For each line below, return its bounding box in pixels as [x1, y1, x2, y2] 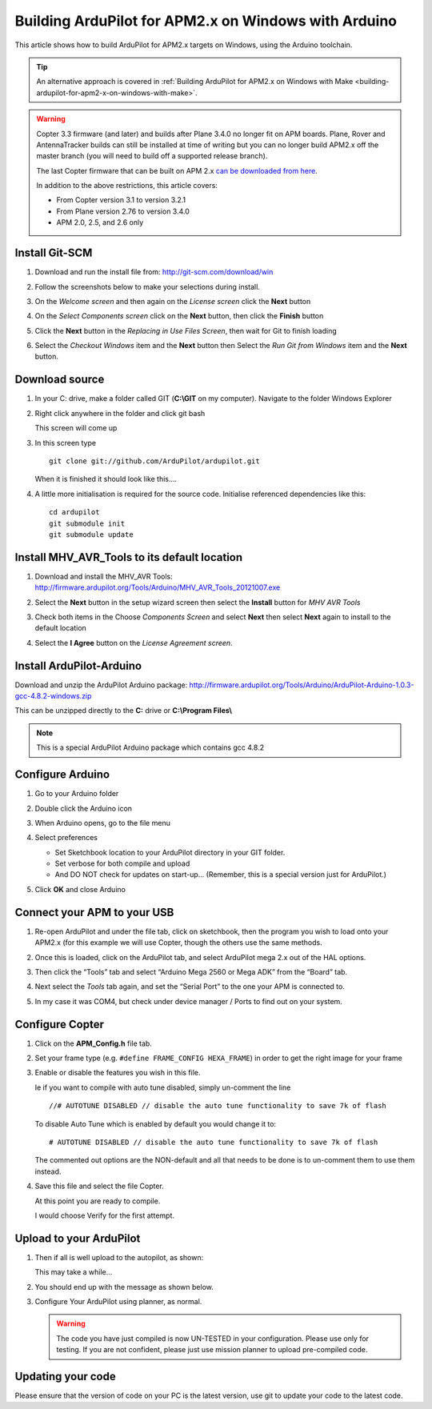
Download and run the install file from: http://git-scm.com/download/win [34, 267, 274, 277]
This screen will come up [34, 423, 118, 433]
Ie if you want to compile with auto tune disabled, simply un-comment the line [34, 1083, 291, 1092]
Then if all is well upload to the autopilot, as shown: [34, 1252, 204, 1262]
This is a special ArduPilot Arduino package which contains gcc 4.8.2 [36, 743, 265, 752]
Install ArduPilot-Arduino [14, 658, 142, 672]
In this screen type [34, 438, 96, 447]
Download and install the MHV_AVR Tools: [34, 571, 173, 581]
